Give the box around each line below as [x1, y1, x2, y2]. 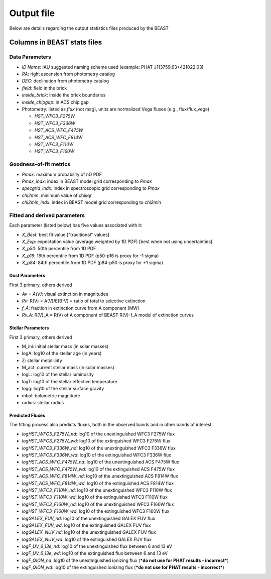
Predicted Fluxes [9, 412, 45, 419]
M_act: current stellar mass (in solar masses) [22, 365, 115, 371]
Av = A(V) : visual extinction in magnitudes [22, 291, 108, 297]
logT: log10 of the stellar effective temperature [22, 378, 117, 384]
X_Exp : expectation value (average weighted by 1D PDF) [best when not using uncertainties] [22, 239, 213, 245]
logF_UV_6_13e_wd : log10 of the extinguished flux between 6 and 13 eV [22, 550, 168, 556]
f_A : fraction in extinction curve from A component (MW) [22, 305, 140, 311]
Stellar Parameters [9, 325, 49, 331]
